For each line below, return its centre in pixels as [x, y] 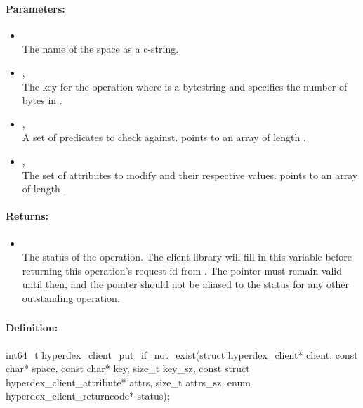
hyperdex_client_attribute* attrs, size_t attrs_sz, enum [128, 382]
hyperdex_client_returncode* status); [88, 396]
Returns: [27, 216]
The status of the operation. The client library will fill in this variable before [187, 257]
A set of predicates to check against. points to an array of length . [164, 137]
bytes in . [42, 100]
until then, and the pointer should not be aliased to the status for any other [185, 284]
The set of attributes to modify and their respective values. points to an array [190, 175]
